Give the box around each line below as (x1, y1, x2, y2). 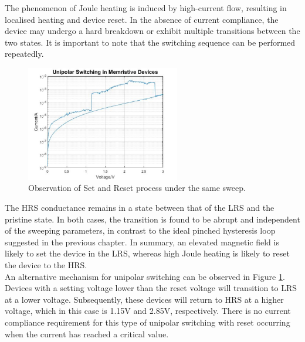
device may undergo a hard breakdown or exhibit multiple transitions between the (5, 25, 300, 37)
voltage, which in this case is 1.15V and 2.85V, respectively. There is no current (5, 305, 291, 317)
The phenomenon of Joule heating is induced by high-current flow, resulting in (5, 2, 287, 13)
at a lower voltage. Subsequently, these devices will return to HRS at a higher (5, 293, 284, 305)
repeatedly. (5, 47, 44, 60)
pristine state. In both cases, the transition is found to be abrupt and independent (5, 213, 300, 225)
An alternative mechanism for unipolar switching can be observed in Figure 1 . (5, 270, 285, 282)
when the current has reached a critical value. (5, 327, 169, 340)
